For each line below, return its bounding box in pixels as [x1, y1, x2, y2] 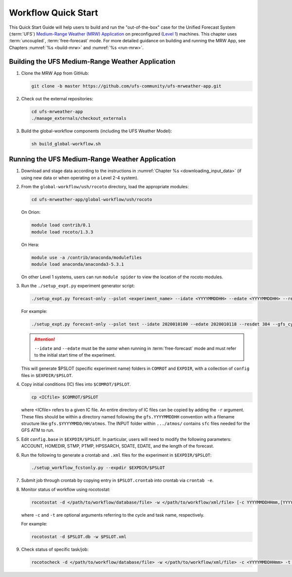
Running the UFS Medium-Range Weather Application [9, 155, 176, 163]
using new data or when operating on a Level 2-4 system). [21, 175, 139, 180]
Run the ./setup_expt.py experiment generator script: [21, 283, 135, 289]
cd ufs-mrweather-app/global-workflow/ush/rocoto [31, 197, 152, 202]
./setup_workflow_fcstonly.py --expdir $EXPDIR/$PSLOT [31, 465, 165, 470]
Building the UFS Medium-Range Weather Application [9, 57, 176, 66]
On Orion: [21, 209, 41, 215]
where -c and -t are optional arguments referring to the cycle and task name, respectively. [21, 512, 204, 518]
